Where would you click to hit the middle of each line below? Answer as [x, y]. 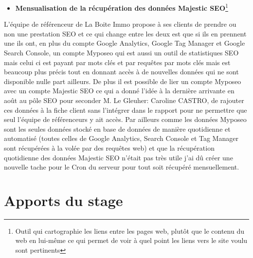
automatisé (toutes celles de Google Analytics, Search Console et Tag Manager [121, 138]
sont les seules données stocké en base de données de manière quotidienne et [117, 129]
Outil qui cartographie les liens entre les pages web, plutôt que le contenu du [130, 231]
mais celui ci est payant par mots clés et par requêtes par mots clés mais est [117, 62]
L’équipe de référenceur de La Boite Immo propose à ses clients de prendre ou [120, 24]
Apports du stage [63, 200]
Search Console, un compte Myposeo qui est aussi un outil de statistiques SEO [121, 53]
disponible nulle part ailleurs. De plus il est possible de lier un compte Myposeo [123, 81]
